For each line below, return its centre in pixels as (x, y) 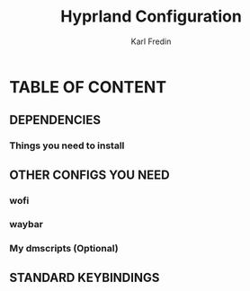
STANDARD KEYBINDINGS (85, 277)
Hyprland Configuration (151, 17)
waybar (26, 225)
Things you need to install (67, 145)
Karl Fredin (151, 41)
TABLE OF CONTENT (88, 87)
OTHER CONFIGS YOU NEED (89, 175)
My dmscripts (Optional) (64, 249)
